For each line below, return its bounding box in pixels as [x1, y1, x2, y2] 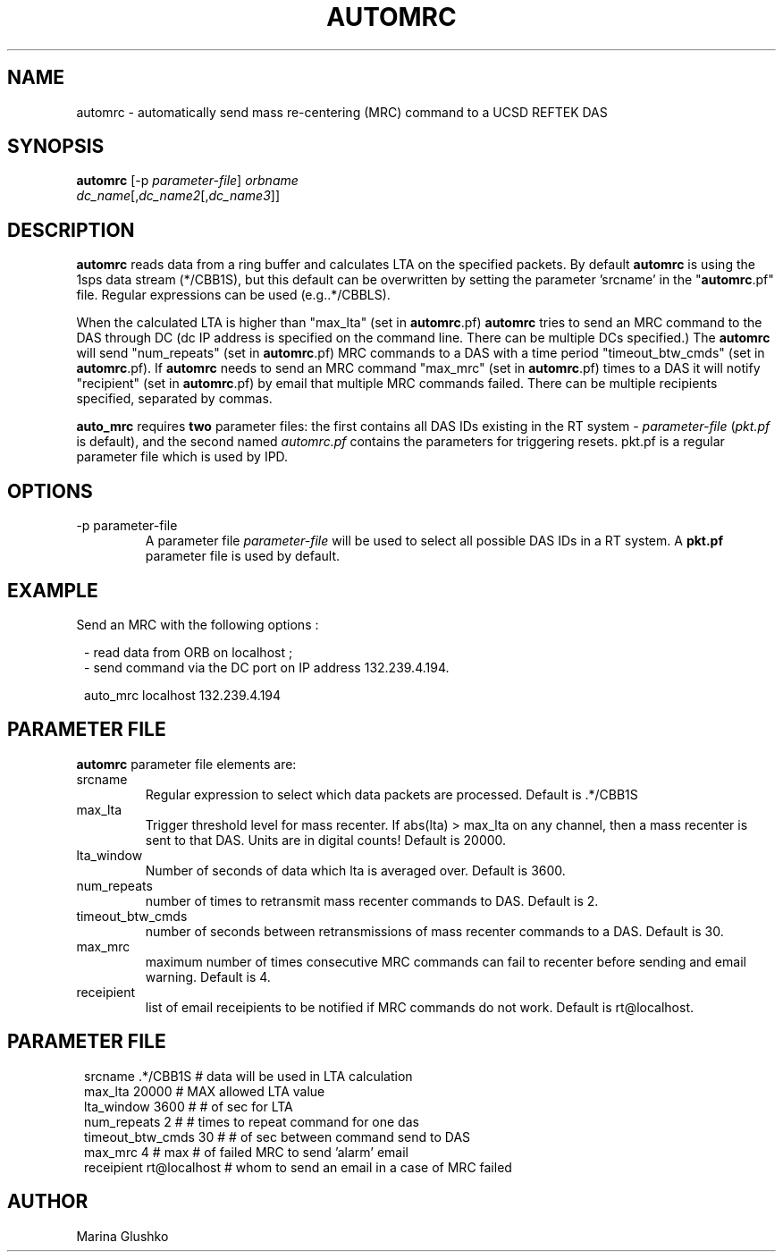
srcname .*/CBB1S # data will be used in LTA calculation [84, 1068, 413, 1084]
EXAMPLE [7, 579, 98, 602]
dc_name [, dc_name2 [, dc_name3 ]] [76, 188, 280, 204]
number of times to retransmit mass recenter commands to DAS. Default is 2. [145, 892, 599, 908]
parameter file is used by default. [145, 548, 341, 564]
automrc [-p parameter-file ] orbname [76, 173, 299, 189]
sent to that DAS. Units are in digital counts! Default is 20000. [145, 832, 507, 848]
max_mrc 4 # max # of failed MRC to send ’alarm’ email [84, 1144, 408, 1160]
